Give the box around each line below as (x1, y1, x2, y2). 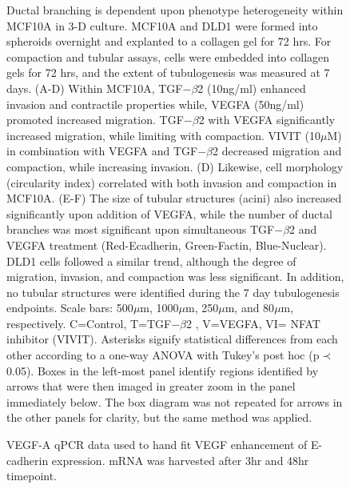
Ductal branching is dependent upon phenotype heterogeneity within (6, 2, 344, 18)
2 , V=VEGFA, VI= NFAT (186, 315, 320, 331)
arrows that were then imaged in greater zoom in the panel (6, 378, 296, 395)
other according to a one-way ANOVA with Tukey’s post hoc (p (6, 347, 320, 363)
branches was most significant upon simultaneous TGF (6, 221, 275, 238)
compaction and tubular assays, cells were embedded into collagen (6, 48, 330, 65)
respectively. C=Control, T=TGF (6, 315, 172, 331)
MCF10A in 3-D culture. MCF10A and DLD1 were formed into (6, 17, 318, 34)
